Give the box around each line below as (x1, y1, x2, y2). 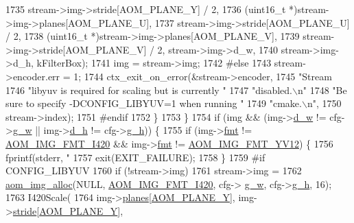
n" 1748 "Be (297, 82, 347, 97)
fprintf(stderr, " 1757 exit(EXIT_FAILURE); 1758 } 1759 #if (5, 150, 265, 164)
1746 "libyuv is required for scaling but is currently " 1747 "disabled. (5, 82, 292, 97)
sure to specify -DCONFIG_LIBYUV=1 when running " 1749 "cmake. (5, 96, 302, 110)
